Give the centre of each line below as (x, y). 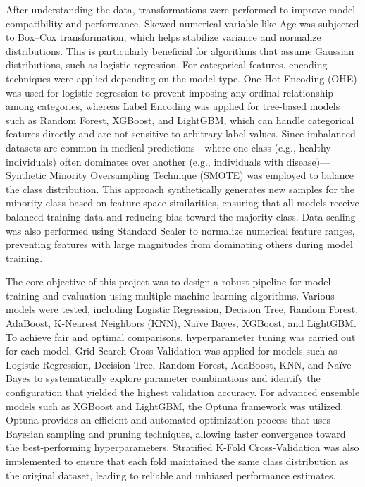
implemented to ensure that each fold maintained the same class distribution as (177, 461)
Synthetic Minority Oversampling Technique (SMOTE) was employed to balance (180, 175)
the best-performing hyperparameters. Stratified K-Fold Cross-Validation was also (182, 447)
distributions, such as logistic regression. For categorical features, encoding (167, 64)
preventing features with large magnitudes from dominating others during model (179, 244)
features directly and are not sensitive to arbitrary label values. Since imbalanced (181, 134)
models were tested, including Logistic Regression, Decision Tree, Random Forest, (182, 309)
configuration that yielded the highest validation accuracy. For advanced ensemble (183, 392)
